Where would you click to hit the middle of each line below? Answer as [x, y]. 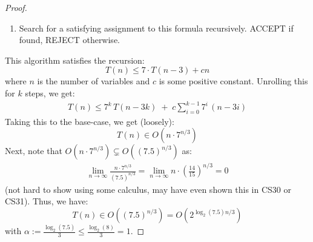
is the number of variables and [94, 81]
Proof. [16, 7]
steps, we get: [50, 92]
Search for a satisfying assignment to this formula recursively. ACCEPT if [156, 28]
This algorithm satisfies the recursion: [75, 60]
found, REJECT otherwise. [69, 40]
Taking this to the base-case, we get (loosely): [90, 121]
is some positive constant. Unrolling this [233, 81]
